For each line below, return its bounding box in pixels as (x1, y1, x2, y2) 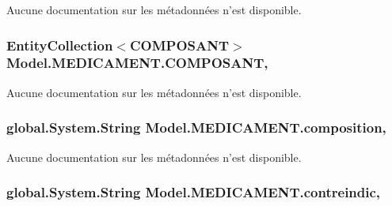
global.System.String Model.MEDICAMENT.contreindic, (6, 182, 381, 202)
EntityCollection (6, 35, 113, 54)
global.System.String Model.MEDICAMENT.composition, (6, 118, 386, 137)
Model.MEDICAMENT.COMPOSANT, (6, 53, 268, 73)
